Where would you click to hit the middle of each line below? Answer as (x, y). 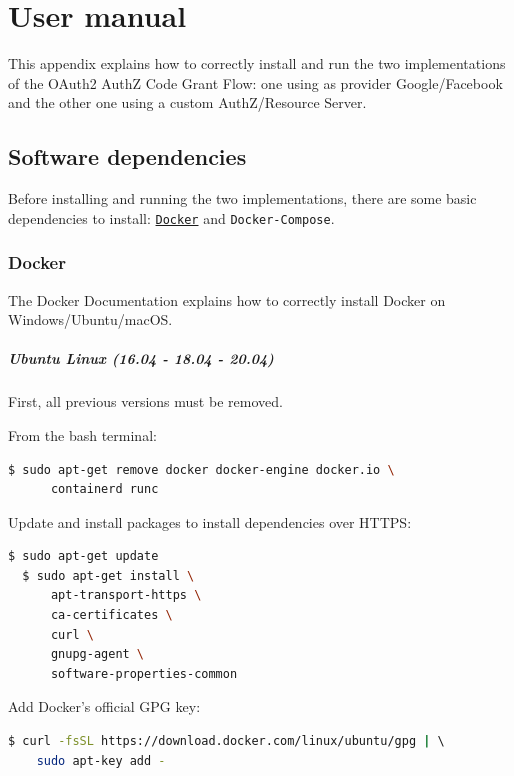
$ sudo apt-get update (83, 556)
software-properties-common (144, 673)
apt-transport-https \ (126, 595)
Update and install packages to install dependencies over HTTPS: (210, 521)
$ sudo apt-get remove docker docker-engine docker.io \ (201, 469)
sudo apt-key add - (101, 760)
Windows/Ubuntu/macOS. (90, 319)
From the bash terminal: (82, 434)
